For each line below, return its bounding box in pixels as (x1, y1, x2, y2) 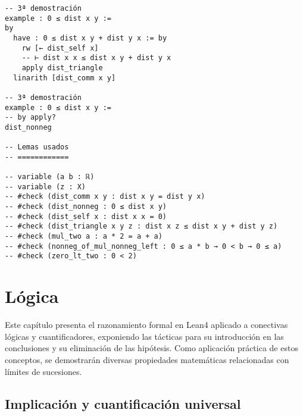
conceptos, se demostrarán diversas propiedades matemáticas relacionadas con (5, 353, 289, 365)
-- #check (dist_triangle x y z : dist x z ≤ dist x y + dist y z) (5, 222, 278, 231)
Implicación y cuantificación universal (5, 394, 241, 412)
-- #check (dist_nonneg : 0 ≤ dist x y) (5, 202, 167, 211)
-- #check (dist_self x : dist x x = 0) (5, 212, 167, 221)
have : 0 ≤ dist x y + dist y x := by (13, 33, 167, 42)
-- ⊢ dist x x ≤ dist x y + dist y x (21, 54, 171, 62)
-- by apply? (5, 113, 56, 122)
